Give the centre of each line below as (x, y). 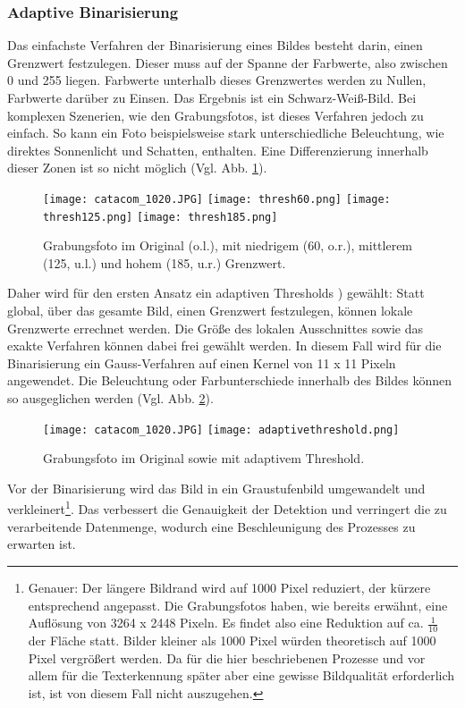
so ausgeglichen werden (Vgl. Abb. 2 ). (110, 398)
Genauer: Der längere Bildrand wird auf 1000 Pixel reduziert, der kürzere (229, 587)
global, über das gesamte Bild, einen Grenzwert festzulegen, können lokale (210, 311)
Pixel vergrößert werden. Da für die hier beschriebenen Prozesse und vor (227, 657)
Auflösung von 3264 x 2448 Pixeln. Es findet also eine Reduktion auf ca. (226, 623)
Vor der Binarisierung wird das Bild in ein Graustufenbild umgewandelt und (216, 488)
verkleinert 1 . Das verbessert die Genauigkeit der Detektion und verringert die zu (227, 508)
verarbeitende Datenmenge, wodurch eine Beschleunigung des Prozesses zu (211, 526)
